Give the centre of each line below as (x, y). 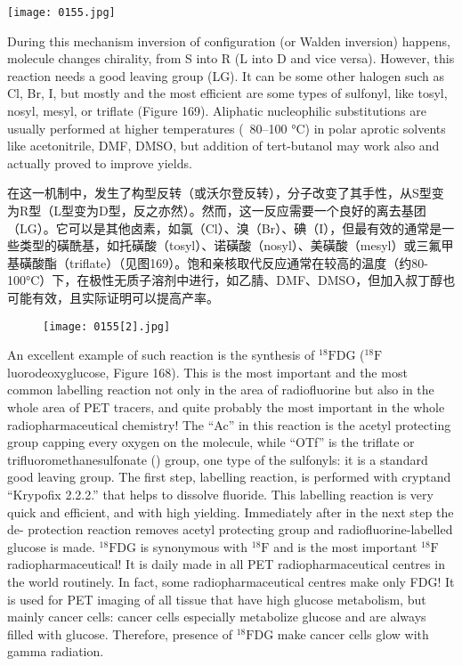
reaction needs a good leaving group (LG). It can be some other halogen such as (226, 75)
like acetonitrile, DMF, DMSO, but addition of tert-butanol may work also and (223, 146)
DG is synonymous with (182, 546)
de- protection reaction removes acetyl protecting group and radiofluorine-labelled (230, 529)
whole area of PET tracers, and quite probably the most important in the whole (226, 407)
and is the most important (345, 546)
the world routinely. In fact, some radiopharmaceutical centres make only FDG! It (231, 581)
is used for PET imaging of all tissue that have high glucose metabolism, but (217, 599)
